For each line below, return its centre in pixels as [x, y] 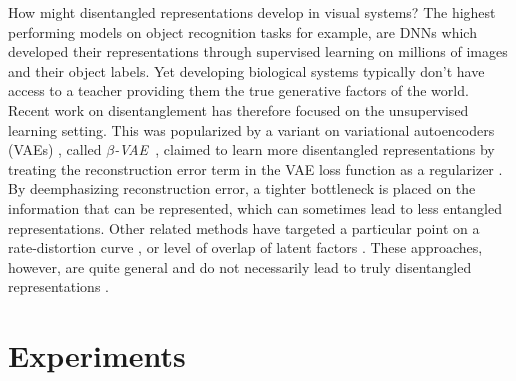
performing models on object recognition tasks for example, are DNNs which [242, 31]
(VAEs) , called [55, 149]
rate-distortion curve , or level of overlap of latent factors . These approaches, [245, 247]
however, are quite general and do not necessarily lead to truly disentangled [240, 266]
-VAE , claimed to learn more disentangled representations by [304, 149]
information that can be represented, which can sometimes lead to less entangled [255, 207]
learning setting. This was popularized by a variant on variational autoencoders [251, 129]
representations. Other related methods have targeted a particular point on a [244, 227]
